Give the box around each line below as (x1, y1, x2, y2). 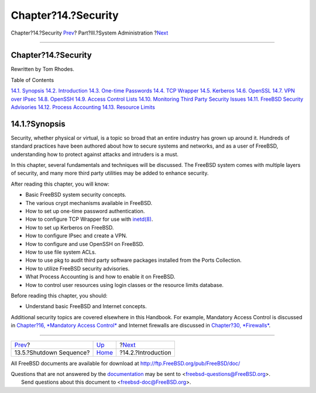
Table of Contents (11, 76, 54, 83)
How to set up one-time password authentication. (25, 208, 145, 215)
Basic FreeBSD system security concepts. (25, 191, 127, 199)
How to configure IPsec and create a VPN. (25, 232, 128, 240)
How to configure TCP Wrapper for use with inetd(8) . (25, 216, 153, 223)
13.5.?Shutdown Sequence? (14, 348, 90, 357)
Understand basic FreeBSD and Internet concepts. (25, 303, 147, 310)
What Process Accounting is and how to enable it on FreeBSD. (25, 273, 176, 281)
